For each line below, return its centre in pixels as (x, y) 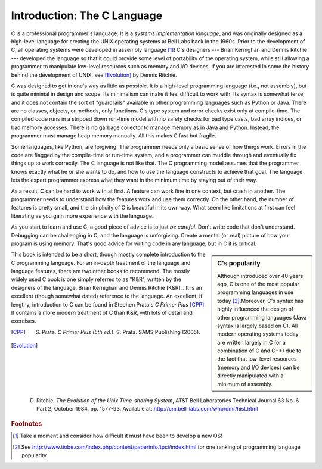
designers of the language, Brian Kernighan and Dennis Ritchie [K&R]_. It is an (106, 287)
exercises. (24, 321)
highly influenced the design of (256, 309)
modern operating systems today (258, 334)
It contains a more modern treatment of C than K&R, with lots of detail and (102, 313)
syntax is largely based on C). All (258, 326)
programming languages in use (256, 292)
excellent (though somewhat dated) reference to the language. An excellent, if (107, 296)
